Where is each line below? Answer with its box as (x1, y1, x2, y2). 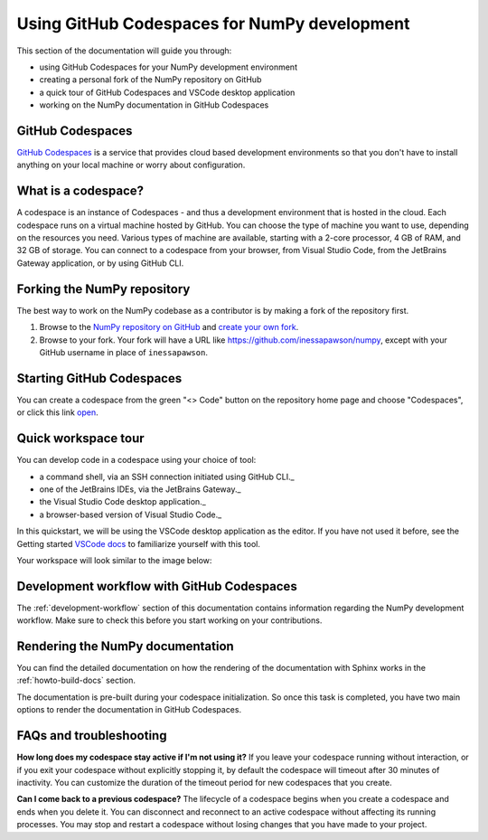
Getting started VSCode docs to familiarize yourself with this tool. (16, 538, 261, 549)
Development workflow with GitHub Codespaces (16, 579, 297, 594)
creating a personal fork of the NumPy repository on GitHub (39, 74, 262, 85)
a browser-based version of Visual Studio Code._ (39, 509, 222, 520)
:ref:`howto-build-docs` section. (16, 675, 136, 686)
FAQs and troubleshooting (16, 728, 167, 743)
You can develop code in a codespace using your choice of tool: (16, 455, 257, 466)
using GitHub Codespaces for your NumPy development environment (39, 61, 298, 72)
